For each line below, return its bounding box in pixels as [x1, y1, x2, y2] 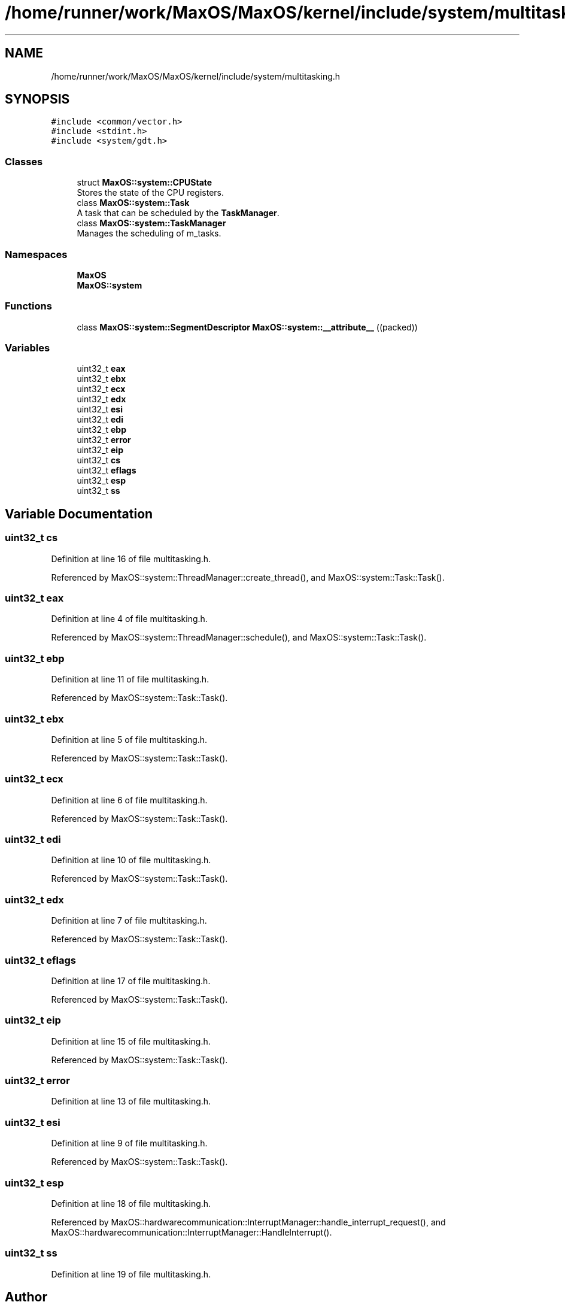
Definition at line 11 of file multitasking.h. [51, 674, 209, 685]
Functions [5, 300, 52, 312]
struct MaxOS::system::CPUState [77, 177, 212, 188]
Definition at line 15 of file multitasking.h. [51, 1036, 211, 1046]
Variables [5, 342, 50, 354]
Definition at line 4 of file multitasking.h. [51, 614, 208, 624]
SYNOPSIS [5, 92, 70, 107]
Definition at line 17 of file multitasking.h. [51, 975, 211, 986]
